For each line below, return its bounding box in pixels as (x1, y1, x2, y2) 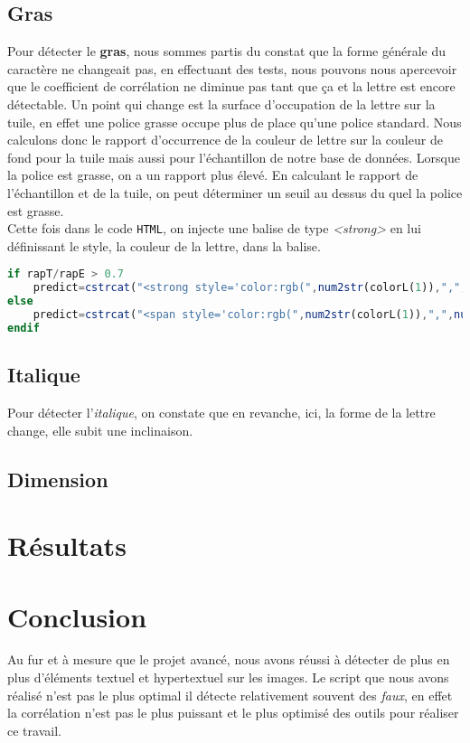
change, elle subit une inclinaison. (7, 420, 193, 439)
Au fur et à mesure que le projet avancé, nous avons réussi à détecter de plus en (7, 650, 450, 669)
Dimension (7, 465, 108, 493)
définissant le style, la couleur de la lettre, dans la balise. (7, 236, 321, 255)
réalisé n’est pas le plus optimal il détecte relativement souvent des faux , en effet (7, 685, 453, 704)
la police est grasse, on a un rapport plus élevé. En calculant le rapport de (7, 165, 418, 184)
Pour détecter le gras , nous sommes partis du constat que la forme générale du (7, 42, 446, 61)
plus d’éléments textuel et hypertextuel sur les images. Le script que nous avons (7, 668, 449, 687)
